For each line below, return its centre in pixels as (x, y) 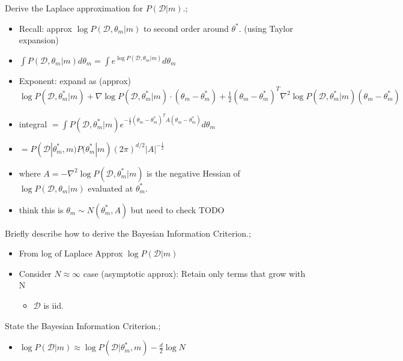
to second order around (186, 28)
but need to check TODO (177, 209)
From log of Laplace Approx (71, 253)
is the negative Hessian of (193, 173)
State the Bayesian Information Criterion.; (83, 325)
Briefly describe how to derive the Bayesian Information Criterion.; (128, 233)
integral (33, 123)
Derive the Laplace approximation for (74, 8)
